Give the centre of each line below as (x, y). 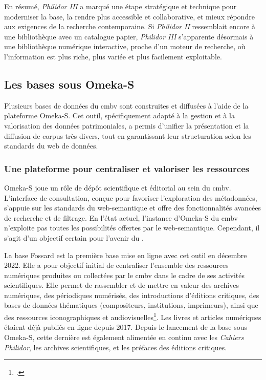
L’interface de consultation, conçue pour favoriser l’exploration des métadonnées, (131, 197)
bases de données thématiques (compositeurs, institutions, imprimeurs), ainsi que (131, 305)
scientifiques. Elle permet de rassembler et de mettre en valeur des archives (121, 285)
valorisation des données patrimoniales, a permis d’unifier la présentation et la (127, 125)
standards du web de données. (51, 146)
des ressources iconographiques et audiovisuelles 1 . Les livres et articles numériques (133, 316)
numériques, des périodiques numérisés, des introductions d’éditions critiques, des (132, 295)
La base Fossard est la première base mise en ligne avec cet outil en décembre (126, 255)
